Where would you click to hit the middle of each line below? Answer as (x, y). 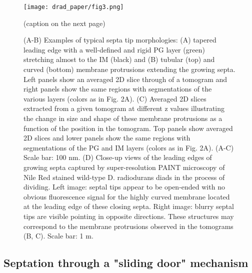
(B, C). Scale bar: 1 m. (58, 236)
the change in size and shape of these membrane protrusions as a (123, 118)
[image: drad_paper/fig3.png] (74, 7)
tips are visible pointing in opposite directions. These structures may (129, 216)
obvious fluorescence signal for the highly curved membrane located (127, 196)
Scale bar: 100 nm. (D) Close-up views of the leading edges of (118, 157)
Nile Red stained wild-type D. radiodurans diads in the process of (124, 177)
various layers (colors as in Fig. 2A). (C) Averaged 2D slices (115, 98)
